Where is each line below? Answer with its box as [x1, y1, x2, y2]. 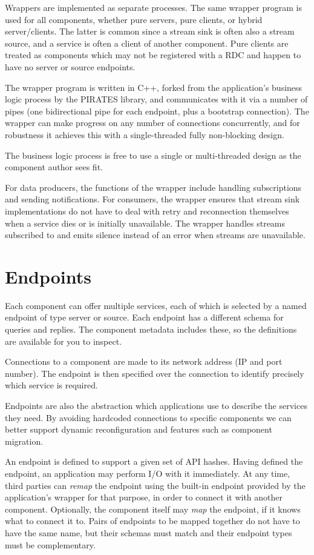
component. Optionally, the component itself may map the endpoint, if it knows [5, 502, 301, 515]
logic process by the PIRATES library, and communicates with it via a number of [5, 93, 308, 105]
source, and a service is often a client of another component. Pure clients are [5, 36, 289, 49]
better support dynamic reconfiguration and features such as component [5, 423, 272, 436]
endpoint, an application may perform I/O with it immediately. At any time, [5, 467, 290, 479]
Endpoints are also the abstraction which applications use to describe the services [5, 399, 307, 411]
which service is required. [5, 379, 98, 391]
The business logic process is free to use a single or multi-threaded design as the [5, 148, 301, 161]
